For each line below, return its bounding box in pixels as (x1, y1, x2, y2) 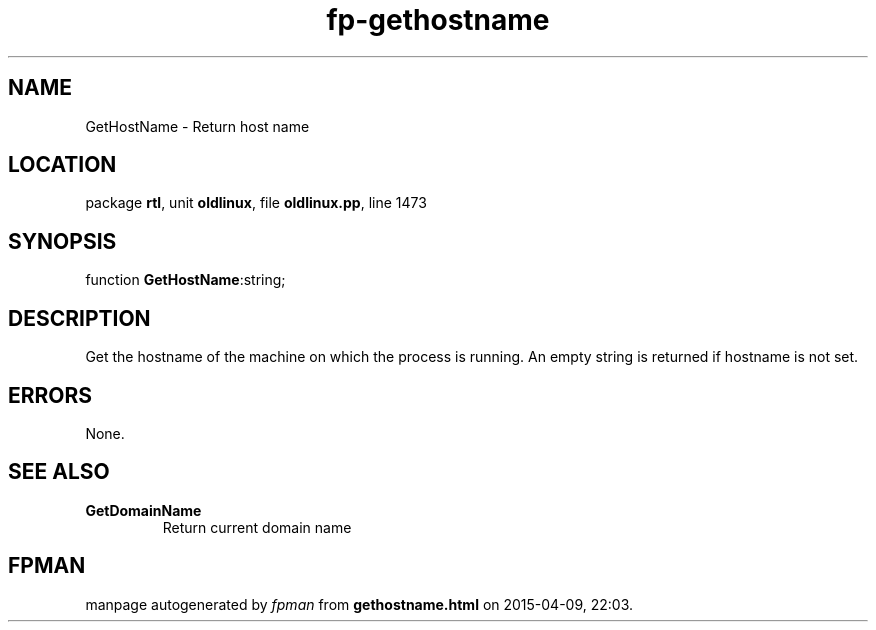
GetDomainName (85, 501, 202, 519)
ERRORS (8, 382, 93, 408)
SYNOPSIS (8, 228, 117, 254)
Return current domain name (162, 518, 352, 536)
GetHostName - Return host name (85, 117, 310, 135)
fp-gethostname (326, 3, 550, 37)
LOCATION (8, 152, 117, 178)
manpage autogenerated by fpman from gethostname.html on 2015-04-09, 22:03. (85, 595, 634, 613)
